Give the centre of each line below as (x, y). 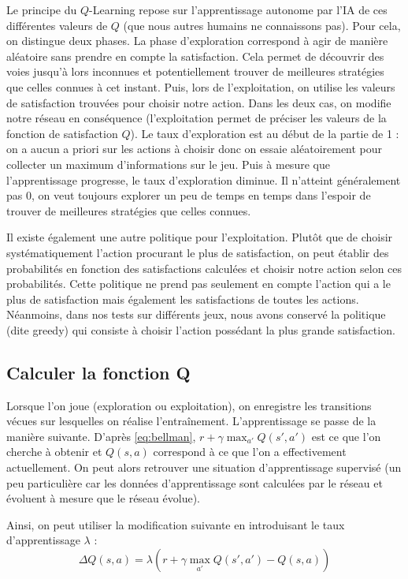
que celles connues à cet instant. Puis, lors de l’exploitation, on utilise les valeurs (201, 86)
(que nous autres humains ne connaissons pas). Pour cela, (262, 25)
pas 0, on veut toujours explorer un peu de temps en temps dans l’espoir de (189, 195)
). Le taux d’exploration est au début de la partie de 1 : (265, 133)
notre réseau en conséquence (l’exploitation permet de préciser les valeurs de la (197, 118)
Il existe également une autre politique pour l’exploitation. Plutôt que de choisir (200, 237)
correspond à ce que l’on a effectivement (250, 452)
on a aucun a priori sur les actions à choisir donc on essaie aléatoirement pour (195, 149)
